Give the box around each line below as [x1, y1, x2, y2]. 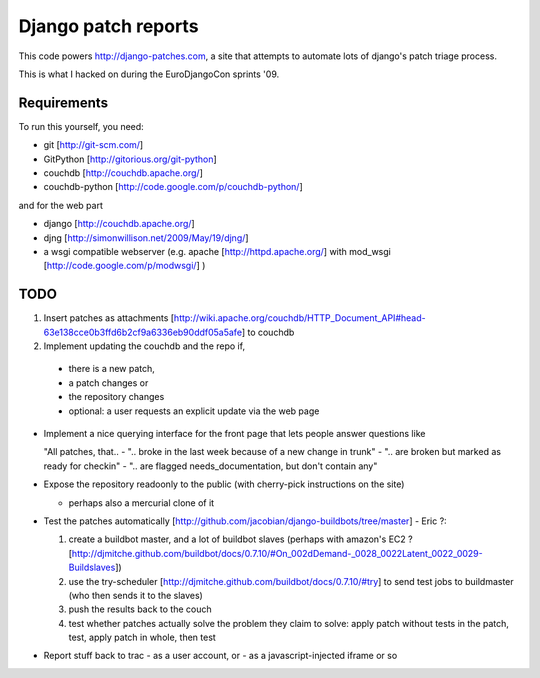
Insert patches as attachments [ [43, 312, 175, 324]
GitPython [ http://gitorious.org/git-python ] [43, 153, 217, 165]
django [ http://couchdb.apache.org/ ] [43, 218, 195, 230]
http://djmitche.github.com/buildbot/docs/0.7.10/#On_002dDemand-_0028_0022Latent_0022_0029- [71, 547, 484, 559]
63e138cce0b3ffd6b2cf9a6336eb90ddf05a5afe [43, 326, 242, 338]
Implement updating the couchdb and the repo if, [43, 340, 245, 352]
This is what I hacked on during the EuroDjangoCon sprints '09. [18, 68, 280, 80]
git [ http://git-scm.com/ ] [43, 139, 144, 151]
